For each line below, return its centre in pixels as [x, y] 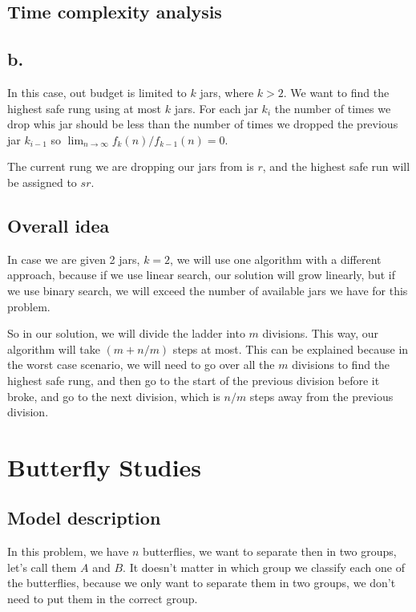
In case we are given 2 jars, [74, 259]
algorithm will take [54, 349]
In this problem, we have [68, 551]
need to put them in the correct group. [103, 599]
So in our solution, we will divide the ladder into [126, 333]
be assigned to [42, 182]
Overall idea [59, 225]
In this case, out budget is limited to [97, 92]
